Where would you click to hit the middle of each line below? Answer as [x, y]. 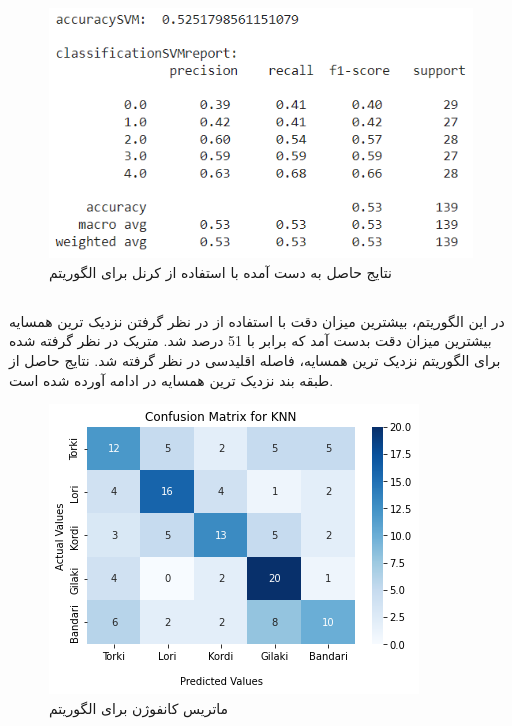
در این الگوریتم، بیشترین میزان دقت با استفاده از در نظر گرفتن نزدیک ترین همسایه [257, 320]
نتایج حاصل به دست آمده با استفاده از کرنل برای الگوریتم [220, 271]
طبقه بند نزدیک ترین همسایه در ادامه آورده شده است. [171, 379]
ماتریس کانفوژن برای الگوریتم [139, 707]
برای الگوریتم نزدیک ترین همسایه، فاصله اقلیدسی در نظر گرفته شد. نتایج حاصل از [255, 360]
